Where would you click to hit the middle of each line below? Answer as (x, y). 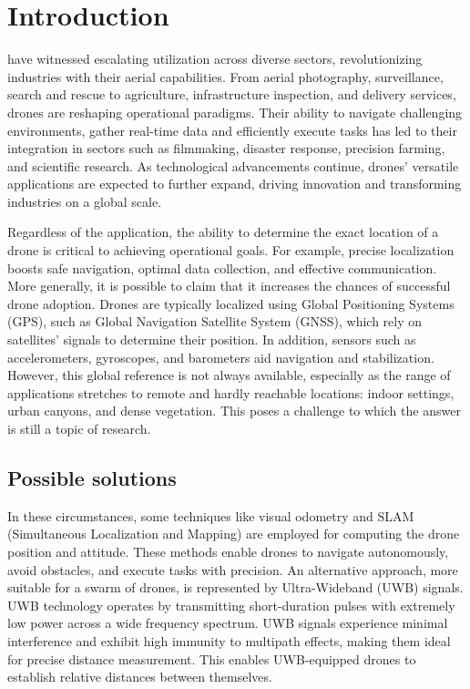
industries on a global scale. (85, 201)
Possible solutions (92, 477)
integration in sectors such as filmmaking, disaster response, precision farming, (226, 148)
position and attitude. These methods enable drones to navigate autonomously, (228, 551)
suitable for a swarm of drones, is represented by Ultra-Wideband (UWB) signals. (235, 587)
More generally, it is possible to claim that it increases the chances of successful (229, 286)
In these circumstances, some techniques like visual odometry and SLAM (211, 515)
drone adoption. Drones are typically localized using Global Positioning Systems (231, 303)
